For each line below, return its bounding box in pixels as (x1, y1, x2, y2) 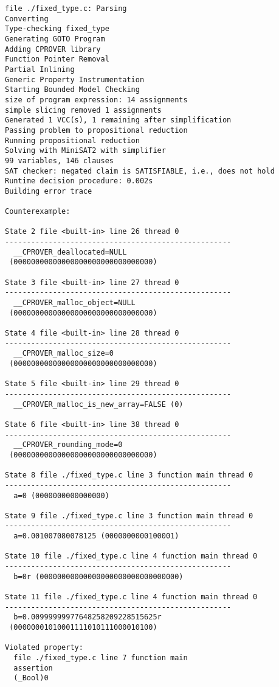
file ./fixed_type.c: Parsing (5, 4, 127, 13)
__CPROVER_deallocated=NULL (13, 247, 127, 256)
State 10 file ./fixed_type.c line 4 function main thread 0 (5, 552, 258, 561)
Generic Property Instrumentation (5, 75, 145, 84)
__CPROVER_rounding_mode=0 (13, 440, 123, 449)
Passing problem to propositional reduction (5, 125, 188, 135)
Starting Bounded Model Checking (5, 85, 140, 94)
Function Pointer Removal (5, 55, 109, 64)
